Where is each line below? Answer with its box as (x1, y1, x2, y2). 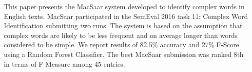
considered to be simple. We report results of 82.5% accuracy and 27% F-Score (4, 39, 239, 50)
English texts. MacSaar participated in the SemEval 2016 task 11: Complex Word (4, 11, 248, 21)
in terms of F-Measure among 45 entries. (4, 58, 125, 69)
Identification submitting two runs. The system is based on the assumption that (4, 20, 243, 31)
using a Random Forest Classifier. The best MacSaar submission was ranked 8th (4, 49, 244, 59)
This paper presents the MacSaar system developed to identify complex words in (4, 1, 245, 11)
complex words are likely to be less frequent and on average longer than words (4, 30, 238, 40)
